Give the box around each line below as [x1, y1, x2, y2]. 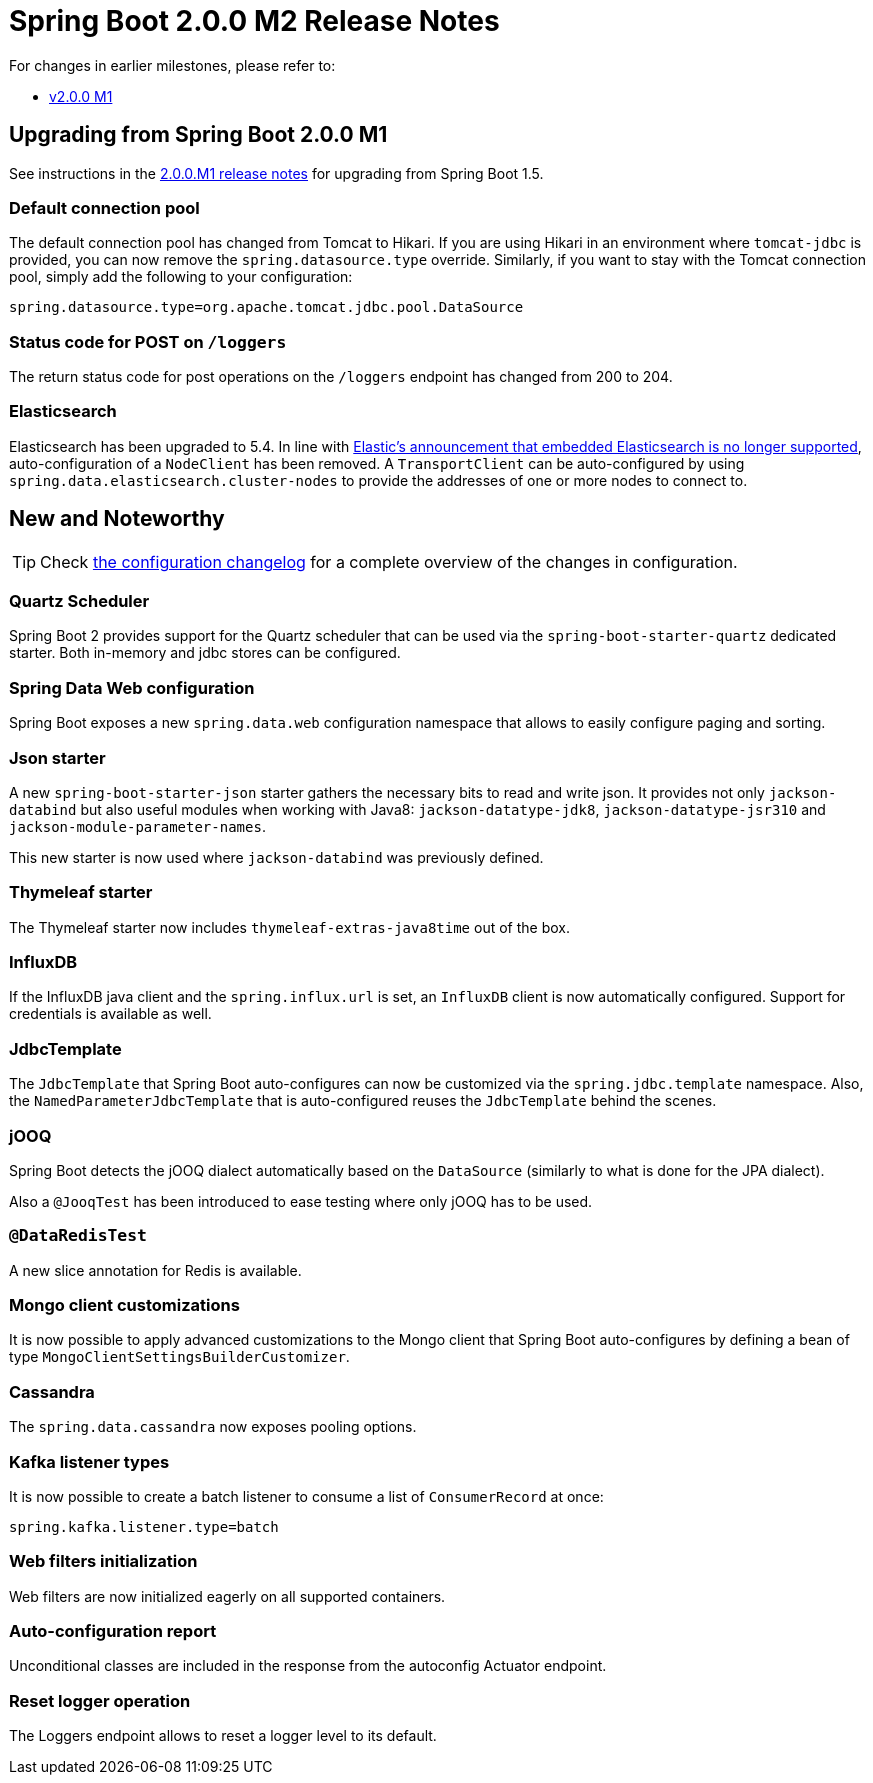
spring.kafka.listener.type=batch [9, 1518, 279, 1535]
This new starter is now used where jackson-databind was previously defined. [9, 848, 544, 866]
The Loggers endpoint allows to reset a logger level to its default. [9, 1727, 437, 1745]
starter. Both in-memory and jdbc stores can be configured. [9, 644, 401, 662]
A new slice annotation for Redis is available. [9, 1261, 302, 1279]
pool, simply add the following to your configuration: [9, 268, 353, 286]
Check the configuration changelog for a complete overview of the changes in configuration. [40, 551, 738, 572]
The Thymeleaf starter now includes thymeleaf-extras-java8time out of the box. [9, 918, 570, 936]
